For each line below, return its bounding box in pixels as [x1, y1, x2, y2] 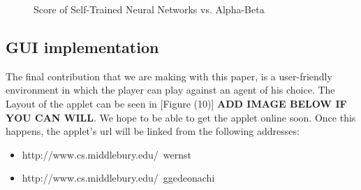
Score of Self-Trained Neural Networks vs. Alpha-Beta [34, 2, 265, 16]
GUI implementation [6, 36, 159, 57]
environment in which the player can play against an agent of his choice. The [6, 82, 335, 97]
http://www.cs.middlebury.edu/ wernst [22, 147, 191, 161]
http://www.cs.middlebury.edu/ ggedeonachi [22, 170, 215, 185]
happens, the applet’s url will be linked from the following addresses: [6, 124, 300, 138]
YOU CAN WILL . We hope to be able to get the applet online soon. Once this [6, 110, 356, 124]
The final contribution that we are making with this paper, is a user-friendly [6, 68, 332, 83]
